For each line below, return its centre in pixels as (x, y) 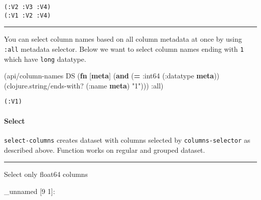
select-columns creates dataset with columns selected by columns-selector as (127, 139)
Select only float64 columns (46, 174)
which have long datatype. (45, 59)
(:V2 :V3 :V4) (28, 7)
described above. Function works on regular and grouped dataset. (105, 149)
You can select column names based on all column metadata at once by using (123, 39)
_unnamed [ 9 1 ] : (30, 191)
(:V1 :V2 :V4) (28, 15)
